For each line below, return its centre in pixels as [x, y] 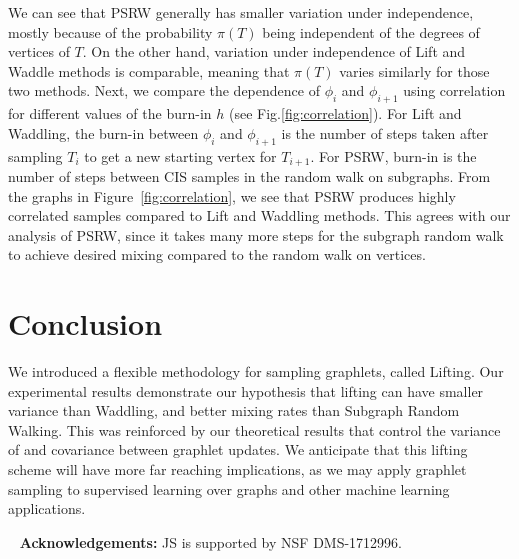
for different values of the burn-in [110, 113]
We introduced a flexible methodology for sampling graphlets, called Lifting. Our [256, 371]
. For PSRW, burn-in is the [393, 155]
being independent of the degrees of [371, 31]
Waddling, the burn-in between [103, 132]
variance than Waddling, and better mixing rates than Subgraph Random [234, 410]
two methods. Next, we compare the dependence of [164, 90]
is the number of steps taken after [385, 132]
